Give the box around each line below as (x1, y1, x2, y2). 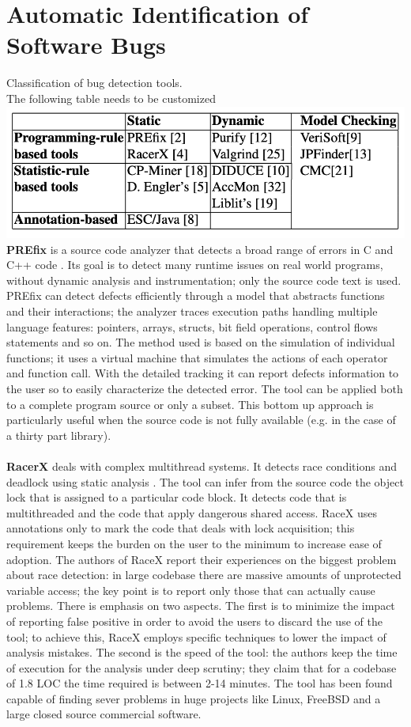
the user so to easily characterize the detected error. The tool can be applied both (6, 381, 403, 396)
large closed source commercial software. (6, 706, 202, 722)
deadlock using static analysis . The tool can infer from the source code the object (6, 473, 404, 490)
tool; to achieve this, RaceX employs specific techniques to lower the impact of (6, 628, 386, 645)
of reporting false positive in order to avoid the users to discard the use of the (6, 612, 383, 629)
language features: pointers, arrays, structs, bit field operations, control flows (6, 318, 378, 335)
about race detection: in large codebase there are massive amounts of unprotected (6, 566, 402, 583)
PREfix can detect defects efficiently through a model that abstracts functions (6, 287, 385, 304)
